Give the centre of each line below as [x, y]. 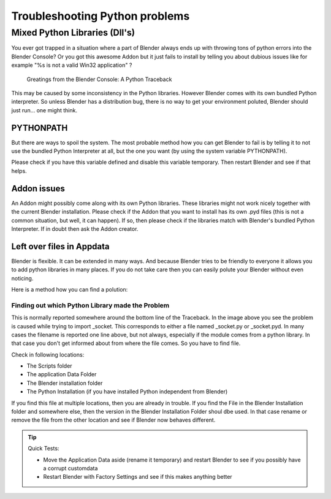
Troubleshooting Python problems [101, 16]
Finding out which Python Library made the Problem [90, 305]
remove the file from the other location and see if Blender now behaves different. [113, 420]
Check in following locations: [48, 354]
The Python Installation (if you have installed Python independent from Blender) [127, 392]
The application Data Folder [62, 374]
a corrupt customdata [70, 468]
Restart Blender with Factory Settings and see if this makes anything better [138, 477]
